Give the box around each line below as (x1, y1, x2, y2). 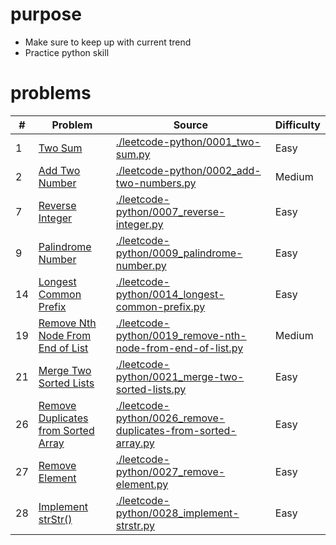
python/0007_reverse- (115, 204, 226, 218)
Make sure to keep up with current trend (24, 36, 192, 48)
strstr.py (115, 518, 156, 532)
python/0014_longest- (115, 287, 225, 301)
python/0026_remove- (115, 411, 226, 425)
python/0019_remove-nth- (115, 328, 247, 342)
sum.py (115, 147, 151, 161)
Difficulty (274, 118, 321, 132)
